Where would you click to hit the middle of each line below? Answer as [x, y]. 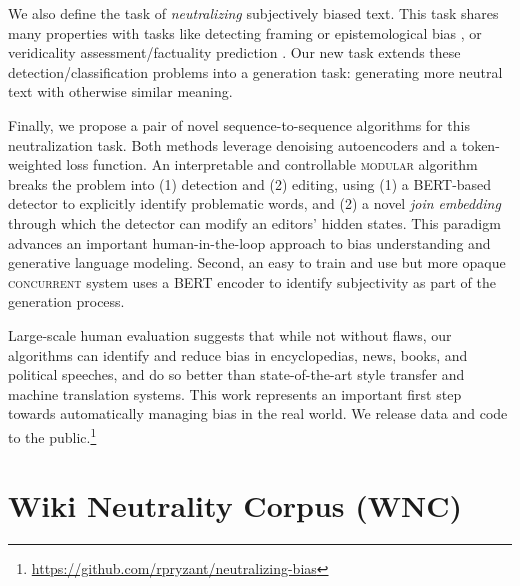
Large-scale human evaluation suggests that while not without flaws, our [230, 334]
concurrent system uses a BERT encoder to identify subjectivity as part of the [252, 281]
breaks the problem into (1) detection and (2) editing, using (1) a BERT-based [250, 183]
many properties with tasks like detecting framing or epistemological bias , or [245, 32]
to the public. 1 [52, 435]
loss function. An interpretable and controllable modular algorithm [272, 164]
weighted [35, 164]
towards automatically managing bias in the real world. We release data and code [258, 413]
